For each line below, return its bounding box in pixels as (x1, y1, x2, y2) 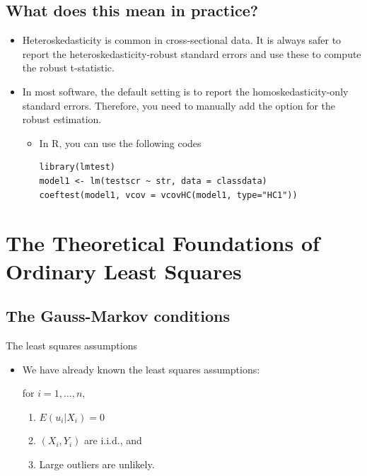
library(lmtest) (39, 162, 115, 173)
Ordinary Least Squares (6, 256, 242, 285)
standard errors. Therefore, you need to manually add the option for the (22, 98, 336, 112)
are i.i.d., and (84, 433, 142, 448)
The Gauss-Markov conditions (6, 305, 230, 327)
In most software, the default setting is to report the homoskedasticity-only (22, 83, 349, 98)
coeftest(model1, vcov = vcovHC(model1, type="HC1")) (39, 190, 298, 200)
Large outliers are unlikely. (39, 456, 155, 471)
